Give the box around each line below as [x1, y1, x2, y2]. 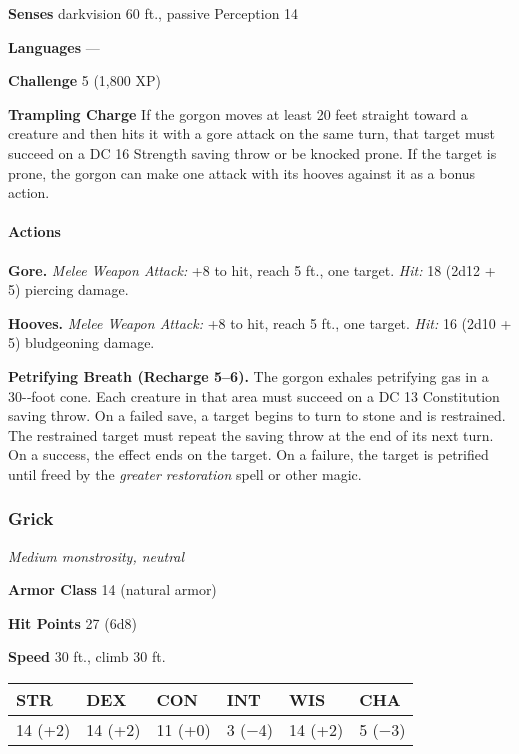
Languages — [8, 36, 100, 57]
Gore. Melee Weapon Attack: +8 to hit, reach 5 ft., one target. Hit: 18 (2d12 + [8, 259, 496, 280]
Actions [8, 221, 61, 242]
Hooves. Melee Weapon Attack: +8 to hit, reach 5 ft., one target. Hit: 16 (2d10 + [8, 312, 512, 333]
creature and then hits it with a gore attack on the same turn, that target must [8, 123, 495, 144]
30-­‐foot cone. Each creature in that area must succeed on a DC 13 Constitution [8, 385, 500, 406]
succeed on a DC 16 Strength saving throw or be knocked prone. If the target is [8, 142, 497, 163]
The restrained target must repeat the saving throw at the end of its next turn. [8, 424, 494, 445]
